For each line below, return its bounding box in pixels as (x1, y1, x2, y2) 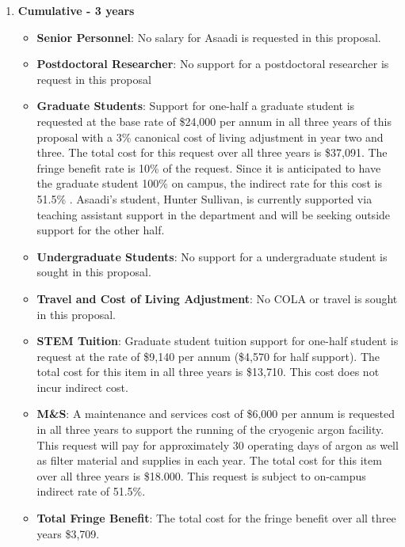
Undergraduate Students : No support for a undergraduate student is (36, 248, 388, 264)
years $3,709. (36, 525, 100, 541)
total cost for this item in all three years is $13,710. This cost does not (36, 363, 380, 380)
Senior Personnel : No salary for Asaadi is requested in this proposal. (36, 28, 381, 45)
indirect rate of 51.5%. (36, 483, 146, 500)
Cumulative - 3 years (17, 2, 135, 18)
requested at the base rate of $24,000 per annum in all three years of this (36, 112, 392, 129)
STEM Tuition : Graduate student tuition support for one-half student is (36, 332, 399, 349)
